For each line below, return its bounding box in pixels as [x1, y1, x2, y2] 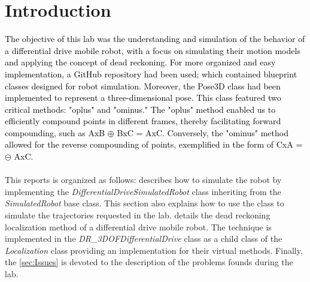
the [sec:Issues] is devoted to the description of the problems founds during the [5, 256, 293, 268]
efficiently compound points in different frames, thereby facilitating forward [5, 115, 281, 127]
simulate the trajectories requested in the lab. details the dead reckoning [5, 209, 271, 221]
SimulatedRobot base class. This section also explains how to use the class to [5, 197, 284, 209]
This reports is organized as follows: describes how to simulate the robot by [5, 173, 282, 186]
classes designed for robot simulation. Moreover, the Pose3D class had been [5, 79, 281, 92]
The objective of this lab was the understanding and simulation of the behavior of [5, 32, 305, 45]
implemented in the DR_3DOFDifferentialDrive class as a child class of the [5, 232, 282, 245]
